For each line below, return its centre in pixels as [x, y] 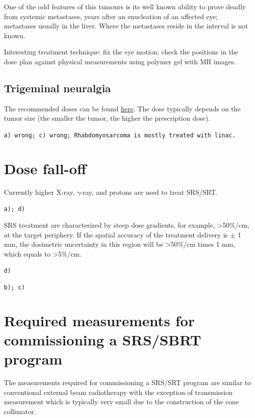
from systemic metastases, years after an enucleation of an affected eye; [111, 16]
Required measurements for [99, 320]
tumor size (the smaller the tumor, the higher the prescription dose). [107, 118]
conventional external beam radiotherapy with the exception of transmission [118, 392]
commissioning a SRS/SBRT [103, 340]
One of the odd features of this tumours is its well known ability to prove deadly [125, 6]
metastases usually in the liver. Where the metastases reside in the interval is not [126, 26]
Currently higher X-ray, [39, 192]
